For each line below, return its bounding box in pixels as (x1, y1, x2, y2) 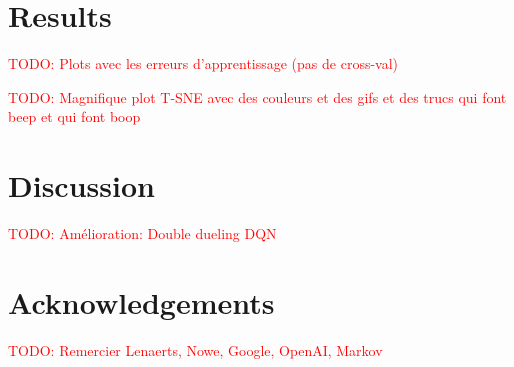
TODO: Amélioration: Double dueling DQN (8, 223, 277, 244)
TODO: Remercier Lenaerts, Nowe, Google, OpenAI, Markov (8, 339, 383, 360)
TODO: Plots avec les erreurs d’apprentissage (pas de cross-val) (8, 53, 399, 74)
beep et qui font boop (8, 106, 141, 127)
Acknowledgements (8, 281, 275, 322)
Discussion (8, 165, 155, 206)
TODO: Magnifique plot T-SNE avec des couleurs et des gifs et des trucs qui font (8, 86, 507, 107)
